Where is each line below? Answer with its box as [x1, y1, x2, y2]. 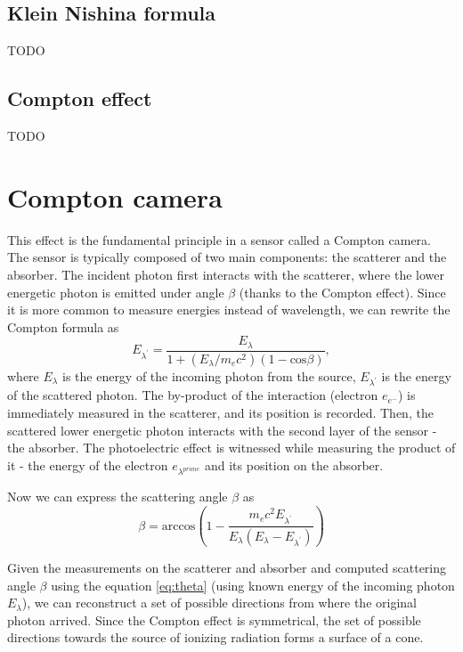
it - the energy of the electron [7, 455, 168, 474]
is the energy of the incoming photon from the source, [61, 366, 356, 385]
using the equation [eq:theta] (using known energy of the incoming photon [51, 575, 455, 594]
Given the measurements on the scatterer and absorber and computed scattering [7, 558, 447, 577]
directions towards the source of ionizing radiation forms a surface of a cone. [7, 628, 424, 647]
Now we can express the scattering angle [7, 487, 228, 506]
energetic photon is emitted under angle [7, 282, 224, 301]
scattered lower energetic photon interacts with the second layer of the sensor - [7, 420, 437, 439]
